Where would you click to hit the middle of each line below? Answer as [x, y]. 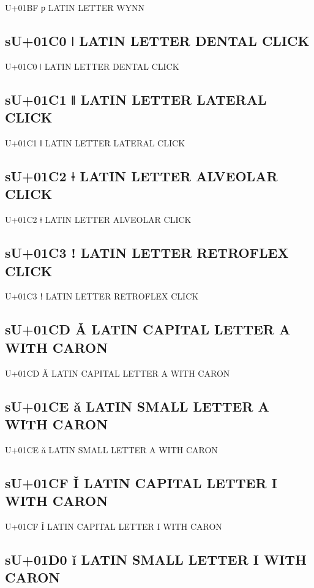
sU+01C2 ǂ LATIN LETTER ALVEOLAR [141, 175]
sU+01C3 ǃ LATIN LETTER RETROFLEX [147, 253]
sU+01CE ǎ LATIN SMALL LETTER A [137, 406]
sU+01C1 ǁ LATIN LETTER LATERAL [136, 99]
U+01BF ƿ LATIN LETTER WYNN [75, 7]
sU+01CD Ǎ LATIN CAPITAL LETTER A [148, 329]
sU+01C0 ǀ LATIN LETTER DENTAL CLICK [157, 40]
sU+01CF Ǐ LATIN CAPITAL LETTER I [141, 482]
